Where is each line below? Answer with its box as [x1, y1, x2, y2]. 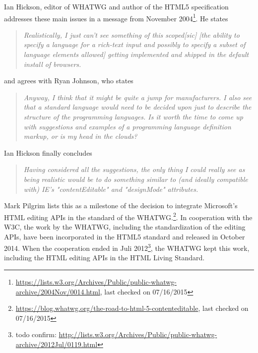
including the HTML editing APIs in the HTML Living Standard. [4, 252, 205, 263]
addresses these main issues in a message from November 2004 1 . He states [4, 11, 228, 23]
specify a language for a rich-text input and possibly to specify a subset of [23, 39, 246, 50]
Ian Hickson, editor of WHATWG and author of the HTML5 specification [4, 1, 229, 11]
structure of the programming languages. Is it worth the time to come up [23, 112, 243, 121]
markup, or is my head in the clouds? [23, 131, 137, 141]
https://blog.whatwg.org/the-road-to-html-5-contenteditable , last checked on [15, 303, 249, 313]
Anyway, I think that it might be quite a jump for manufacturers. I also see [23, 92, 252, 102]
